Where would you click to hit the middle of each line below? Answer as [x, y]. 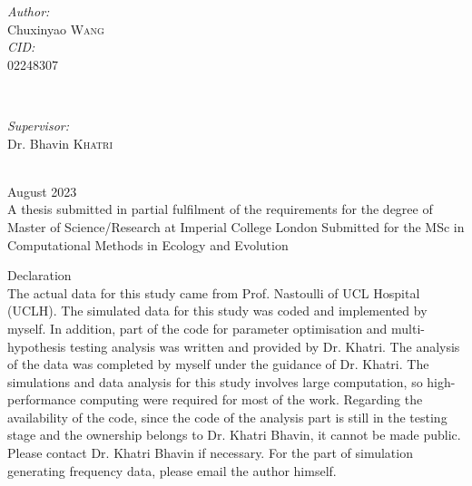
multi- [408, 328]
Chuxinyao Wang [56, 29]
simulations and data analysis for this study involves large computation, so [215, 381]
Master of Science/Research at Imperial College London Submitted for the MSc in [236, 226]
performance [42, 399]
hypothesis [37, 346]
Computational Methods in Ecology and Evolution [148, 244]
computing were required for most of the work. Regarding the [251, 399]
